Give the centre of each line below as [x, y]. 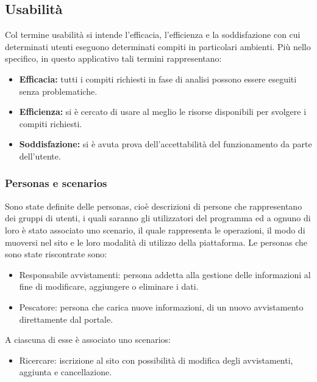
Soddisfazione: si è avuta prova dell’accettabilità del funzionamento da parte [166, 144]
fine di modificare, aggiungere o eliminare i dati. [109, 286]
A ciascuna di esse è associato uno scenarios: [88, 340]
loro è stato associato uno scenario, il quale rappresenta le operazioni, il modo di [155, 230]
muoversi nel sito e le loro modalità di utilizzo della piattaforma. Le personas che [156, 242]
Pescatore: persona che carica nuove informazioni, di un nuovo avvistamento [161, 307]
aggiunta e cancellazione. [66, 372]
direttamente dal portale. [66, 319]
